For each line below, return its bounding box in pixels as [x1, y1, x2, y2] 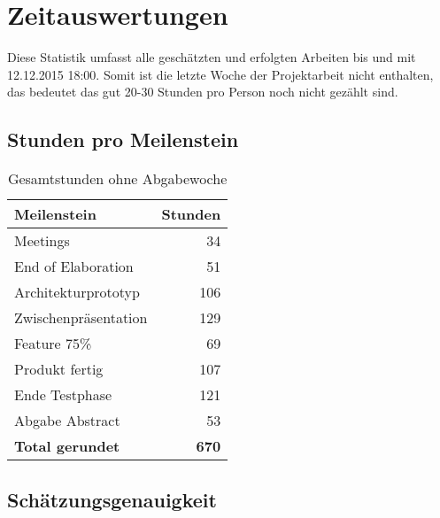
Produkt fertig [14, 359, 104, 380]
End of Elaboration [14, 256, 134, 277]
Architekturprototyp [14, 282, 140, 303]
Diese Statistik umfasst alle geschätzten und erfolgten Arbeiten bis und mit [7, 48, 416, 66]
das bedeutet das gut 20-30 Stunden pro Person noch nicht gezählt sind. [7, 82, 398, 101]
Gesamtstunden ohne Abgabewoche [7, 168, 228, 189]
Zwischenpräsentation [14, 307, 148, 329]
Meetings [14, 230, 70, 251]
